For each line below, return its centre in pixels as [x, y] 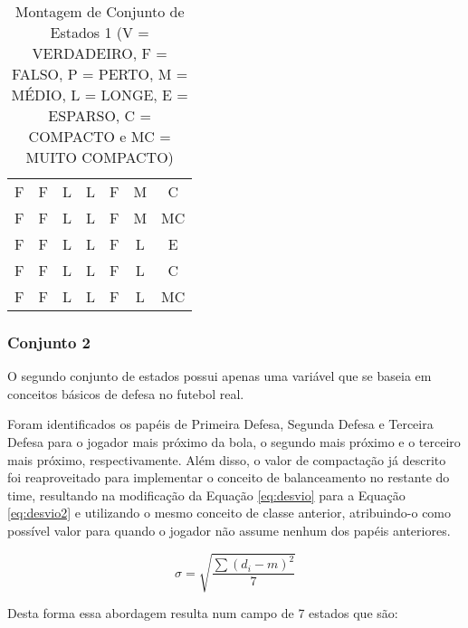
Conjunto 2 [49, 342]
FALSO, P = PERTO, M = [100, 74]
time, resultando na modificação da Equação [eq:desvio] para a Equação [206, 495]
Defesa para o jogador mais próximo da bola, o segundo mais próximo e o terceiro [234, 442]
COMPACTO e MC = [100, 136]
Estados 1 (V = [100, 32]
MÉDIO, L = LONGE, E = [100, 95]
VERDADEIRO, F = [100, 53]
